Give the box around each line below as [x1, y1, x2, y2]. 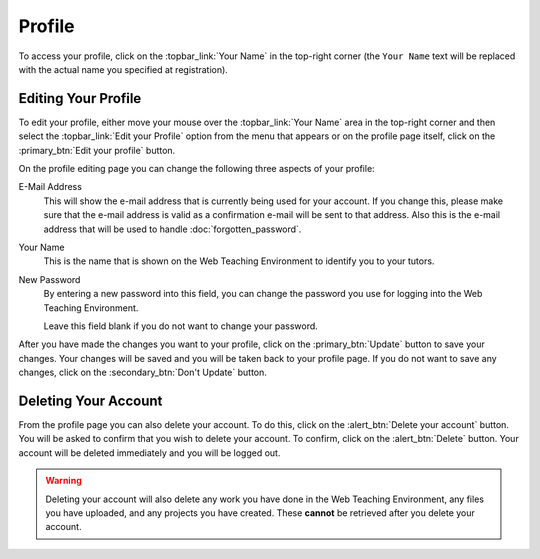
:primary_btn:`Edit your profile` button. [18, 144, 176, 156]
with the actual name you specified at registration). [18, 63, 229, 75]
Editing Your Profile [18, 90, 142, 107]
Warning [45, 475, 82, 487]
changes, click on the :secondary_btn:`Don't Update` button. [18, 366, 267, 379]
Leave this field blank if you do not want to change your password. [43, 320, 319, 332]
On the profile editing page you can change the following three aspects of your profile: [18, 163, 375, 175]
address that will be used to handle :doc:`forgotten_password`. [43, 223, 302, 235]
